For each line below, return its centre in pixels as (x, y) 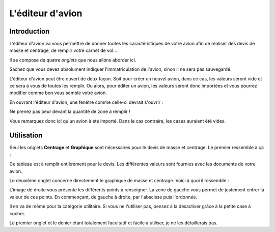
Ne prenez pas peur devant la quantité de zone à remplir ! (70, 111)
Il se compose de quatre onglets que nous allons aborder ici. (73, 60)
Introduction (30, 31)
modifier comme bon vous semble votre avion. (58, 93)
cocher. (17, 213)
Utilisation (26, 136)
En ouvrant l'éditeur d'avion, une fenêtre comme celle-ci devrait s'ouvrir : (86, 102)
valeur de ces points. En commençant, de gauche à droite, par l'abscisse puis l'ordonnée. (103, 197)
